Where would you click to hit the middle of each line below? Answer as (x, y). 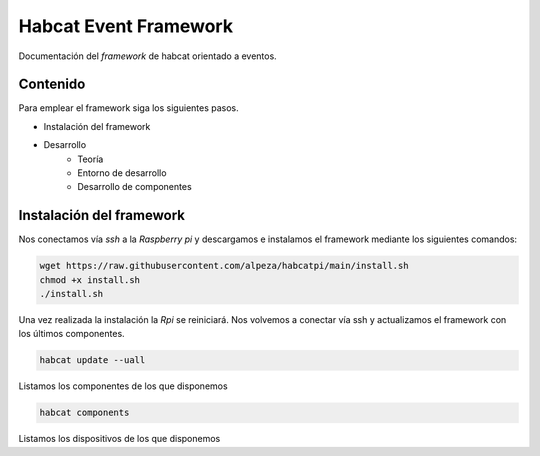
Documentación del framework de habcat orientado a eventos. (147, 56)
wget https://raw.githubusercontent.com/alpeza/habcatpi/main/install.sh (224, 266)
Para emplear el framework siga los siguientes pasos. (128, 108)
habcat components (84, 413)
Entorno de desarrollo (122, 173)
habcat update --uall (92, 360)
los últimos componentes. (71, 334)
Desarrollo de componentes (134, 187)
